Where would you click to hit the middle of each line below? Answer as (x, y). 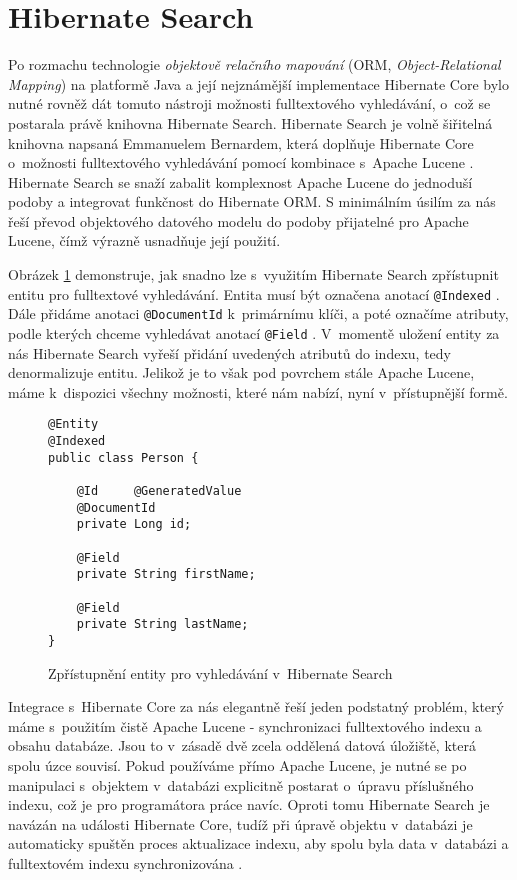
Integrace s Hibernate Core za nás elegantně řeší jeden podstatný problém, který (256, 706)
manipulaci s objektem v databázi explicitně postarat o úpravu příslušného (241, 784)
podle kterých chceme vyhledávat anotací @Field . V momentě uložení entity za (254, 332)
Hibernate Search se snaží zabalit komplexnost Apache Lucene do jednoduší (240, 181)
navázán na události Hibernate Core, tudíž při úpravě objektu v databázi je (240, 823)
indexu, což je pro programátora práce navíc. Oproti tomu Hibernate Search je (249, 804)
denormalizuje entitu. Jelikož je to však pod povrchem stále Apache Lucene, (241, 372)
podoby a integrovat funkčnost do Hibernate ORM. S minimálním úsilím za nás (252, 201)
